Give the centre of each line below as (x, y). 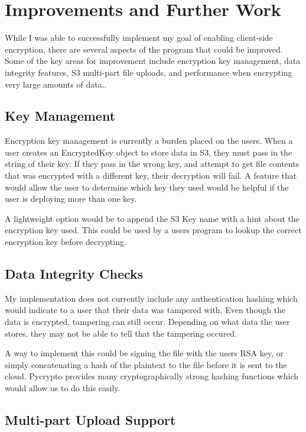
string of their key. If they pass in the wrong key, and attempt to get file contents (152, 164)
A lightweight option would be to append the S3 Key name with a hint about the (152, 218)
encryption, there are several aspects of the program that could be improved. (144, 49)
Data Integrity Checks (74, 274)
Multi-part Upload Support (90, 419)
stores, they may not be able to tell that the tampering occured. (121, 333)
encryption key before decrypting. (66, 242)
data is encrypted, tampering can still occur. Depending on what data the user (147, 322)
